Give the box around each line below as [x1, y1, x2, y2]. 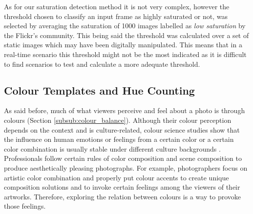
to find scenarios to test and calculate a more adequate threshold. [4, 58, 200, 69]
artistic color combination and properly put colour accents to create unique [4, 172, 229, 182]
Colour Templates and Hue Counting [4, 82, 195, 97]
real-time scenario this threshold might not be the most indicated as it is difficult [4, 49, 247, 59]
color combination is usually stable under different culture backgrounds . [4, 143, 221, 154]
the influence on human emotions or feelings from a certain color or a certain [4, 134, 234, 144]
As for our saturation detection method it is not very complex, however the [4, 1, 230, 11]
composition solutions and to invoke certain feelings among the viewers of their [4, 182, 240, 192]
